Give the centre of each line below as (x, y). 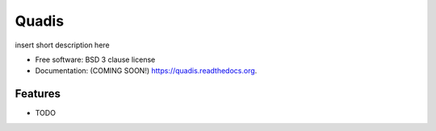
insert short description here (62, 45)
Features (38, 94)
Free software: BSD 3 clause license (95, 59)
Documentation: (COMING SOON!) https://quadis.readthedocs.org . (146, 71)
